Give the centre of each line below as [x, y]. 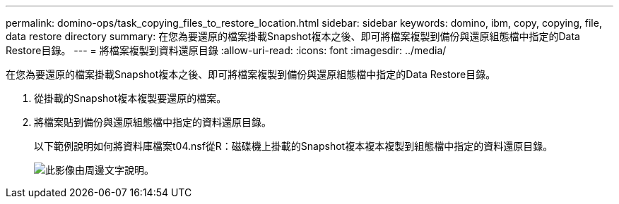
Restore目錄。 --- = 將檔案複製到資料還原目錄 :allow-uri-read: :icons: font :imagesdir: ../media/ [226, 50]
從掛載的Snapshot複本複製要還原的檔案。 [130, 98]
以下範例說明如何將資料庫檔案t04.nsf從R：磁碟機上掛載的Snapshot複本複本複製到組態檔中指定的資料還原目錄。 [294, 146]
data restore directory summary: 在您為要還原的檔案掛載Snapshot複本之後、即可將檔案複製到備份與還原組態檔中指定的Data [293, 36]
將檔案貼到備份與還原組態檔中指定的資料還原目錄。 [153, 122]
